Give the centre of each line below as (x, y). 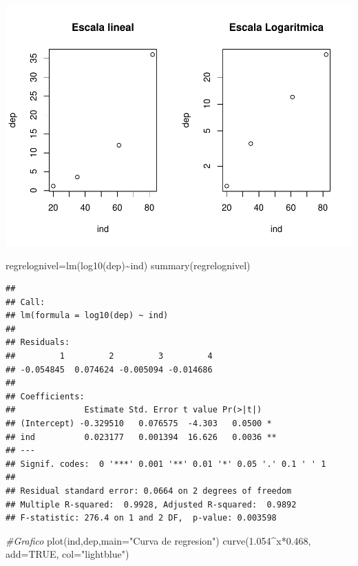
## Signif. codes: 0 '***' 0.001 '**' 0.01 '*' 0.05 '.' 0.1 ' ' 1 (166, 464)
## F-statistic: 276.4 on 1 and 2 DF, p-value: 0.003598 (141, 518)
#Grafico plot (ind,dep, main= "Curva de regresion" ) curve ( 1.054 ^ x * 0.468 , (158, 540)
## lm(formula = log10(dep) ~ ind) (87, 316)
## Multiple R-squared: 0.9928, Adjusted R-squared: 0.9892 (151, 504)
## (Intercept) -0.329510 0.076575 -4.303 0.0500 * (139, 424)
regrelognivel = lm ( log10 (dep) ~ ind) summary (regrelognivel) (128, 265)
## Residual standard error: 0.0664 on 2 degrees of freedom (149, 491)
